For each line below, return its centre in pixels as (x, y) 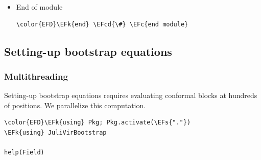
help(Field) (24, 153)
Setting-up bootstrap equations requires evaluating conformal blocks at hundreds (131, 95)
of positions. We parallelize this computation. (75, 105)
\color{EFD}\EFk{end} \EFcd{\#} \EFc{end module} (102, 24)
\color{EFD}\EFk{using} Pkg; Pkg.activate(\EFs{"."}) (98, 123)
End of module (39, 7)
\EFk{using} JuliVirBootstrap (55, 132)
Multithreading (36, 76)
